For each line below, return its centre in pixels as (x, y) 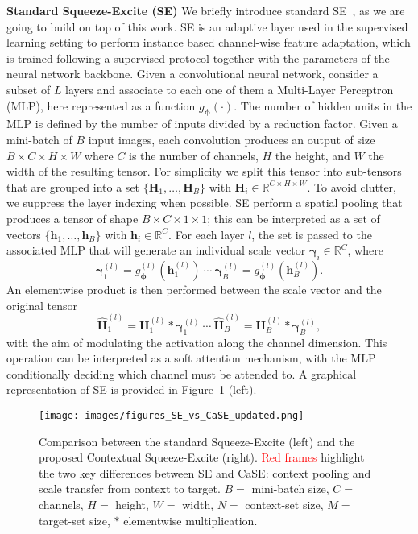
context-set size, (284, 504)
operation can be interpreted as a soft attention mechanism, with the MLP (191, 358)
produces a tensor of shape (72, 218)
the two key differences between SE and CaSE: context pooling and (205, 472)
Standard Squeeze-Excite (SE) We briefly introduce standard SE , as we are (206, 10)
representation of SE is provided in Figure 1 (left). (132, 389)
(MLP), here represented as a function (101, 105)
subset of (29, 89)
